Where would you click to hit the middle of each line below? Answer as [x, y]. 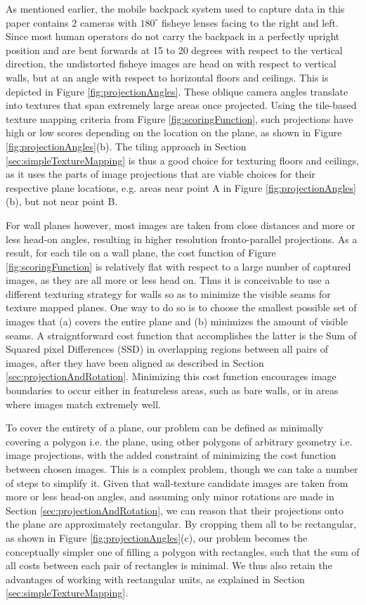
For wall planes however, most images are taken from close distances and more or [181, 225]
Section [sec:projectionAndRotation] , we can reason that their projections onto [175, 510]
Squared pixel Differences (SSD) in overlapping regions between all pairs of [167, 349]
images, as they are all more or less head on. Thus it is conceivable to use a [168, 280]
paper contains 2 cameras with [71, 22]
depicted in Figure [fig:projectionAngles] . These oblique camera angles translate [177, 91]
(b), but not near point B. [62, 201]
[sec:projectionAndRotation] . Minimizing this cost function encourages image [171, 376]
